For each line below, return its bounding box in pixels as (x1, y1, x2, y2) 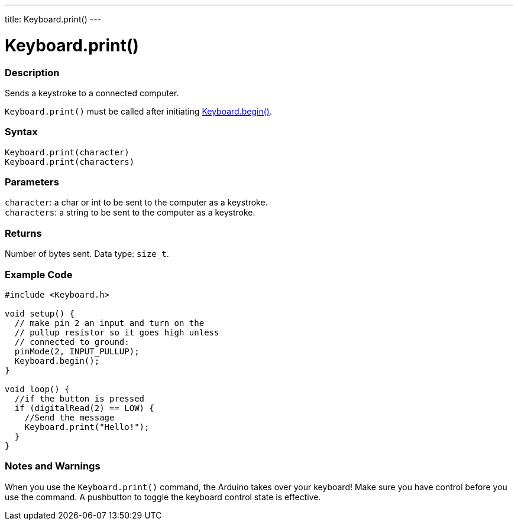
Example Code (5, 268, 73, 281)
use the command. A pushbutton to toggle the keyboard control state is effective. (5, 491, 321, 502)
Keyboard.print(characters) (5, 156, 135, 167)
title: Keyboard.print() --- (5, 14, 102, 24)
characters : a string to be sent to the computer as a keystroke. (5, 207, 255, 218)
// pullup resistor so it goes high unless (14, 327, 219, 337)
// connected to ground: (14, 337, 129, 347)
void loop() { (5, 384, 70, 394)
